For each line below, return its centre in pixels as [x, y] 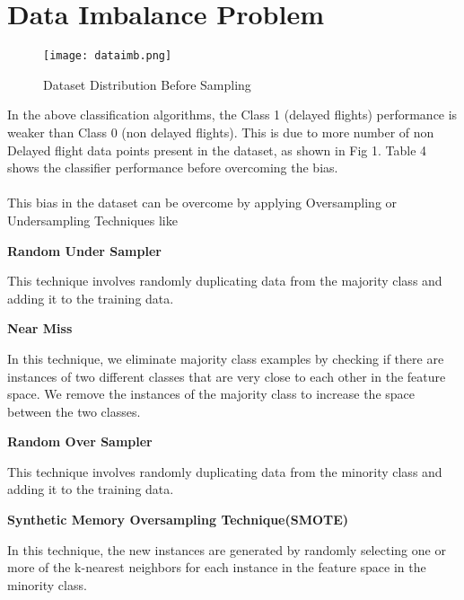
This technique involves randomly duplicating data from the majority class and [225, 281]
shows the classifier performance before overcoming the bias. [173, 168]
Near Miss [40, 328]
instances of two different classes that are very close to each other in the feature [227, 376]
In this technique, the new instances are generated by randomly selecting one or [227, 549]
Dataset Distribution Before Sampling [147, 84]
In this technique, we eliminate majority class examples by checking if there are [226, 358]
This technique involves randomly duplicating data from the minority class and [225, 471]
